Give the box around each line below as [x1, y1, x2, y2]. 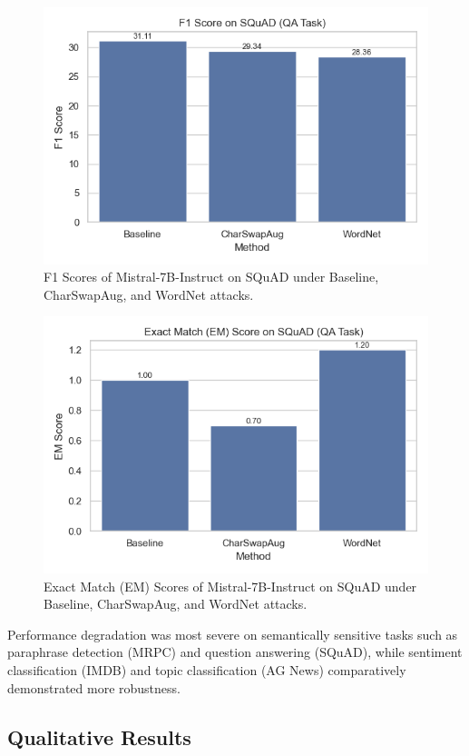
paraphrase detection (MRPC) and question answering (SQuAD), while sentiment [7, 642, 463, 661]
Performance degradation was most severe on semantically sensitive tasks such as [7, 624, 458, 643]
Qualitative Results [7, 722, 191, 751]
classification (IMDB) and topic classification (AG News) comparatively [7, 661, 406, 680]
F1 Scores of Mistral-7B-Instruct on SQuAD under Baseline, [44, 267, 379, 286]
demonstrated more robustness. [7, 678, 181, 697]
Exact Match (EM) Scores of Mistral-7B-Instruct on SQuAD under [44, 576, 417, 595]
